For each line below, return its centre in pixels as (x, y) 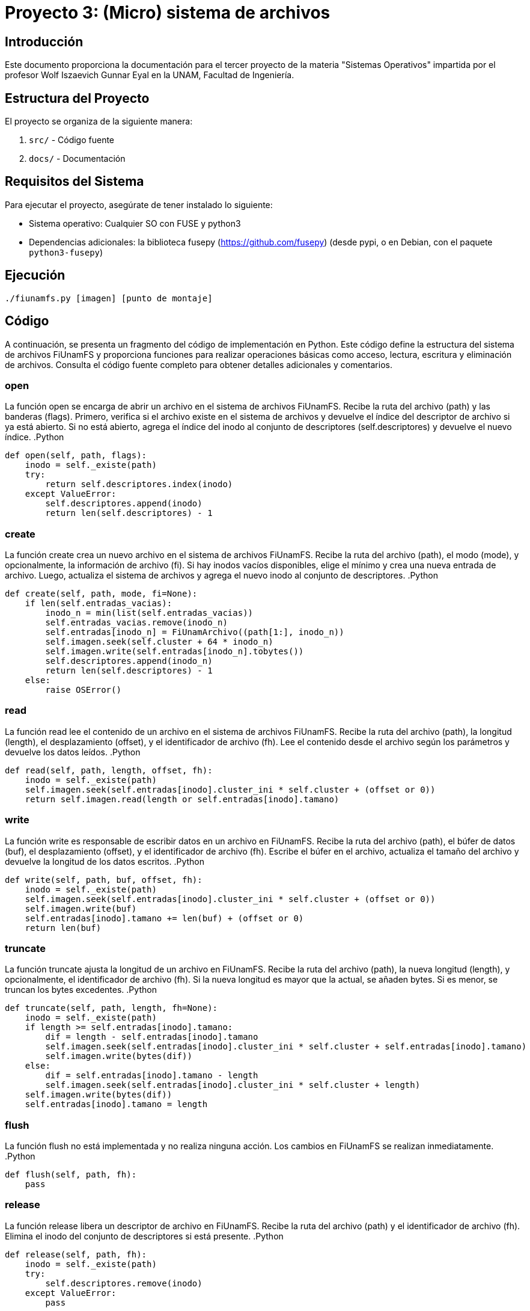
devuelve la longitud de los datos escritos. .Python (105, 861)
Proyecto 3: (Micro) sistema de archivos (168, 13)
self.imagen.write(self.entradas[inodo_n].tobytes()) (175, 652)
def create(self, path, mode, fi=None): (101, 594)
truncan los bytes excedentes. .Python (81, 990)
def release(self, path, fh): (76, 1254)
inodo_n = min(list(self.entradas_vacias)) (149, 613)
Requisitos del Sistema (75, 182)
